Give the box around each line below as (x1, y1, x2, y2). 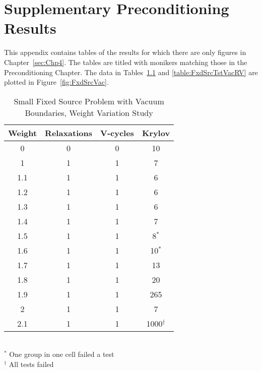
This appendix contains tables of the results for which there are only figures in (4, 47, 246, 57)
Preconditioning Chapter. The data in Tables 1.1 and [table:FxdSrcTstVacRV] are (4, 67, 258, 77)
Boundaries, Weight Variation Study (25, 106, 153, 118)
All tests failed (9, 358, 54, 369)
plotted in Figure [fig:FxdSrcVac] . (4, 77, 109, 87)
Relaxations (45, 127, 92, 139)
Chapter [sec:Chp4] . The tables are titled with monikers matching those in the (4, 56, 247, 67)
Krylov (142, 127, 170, 139)
